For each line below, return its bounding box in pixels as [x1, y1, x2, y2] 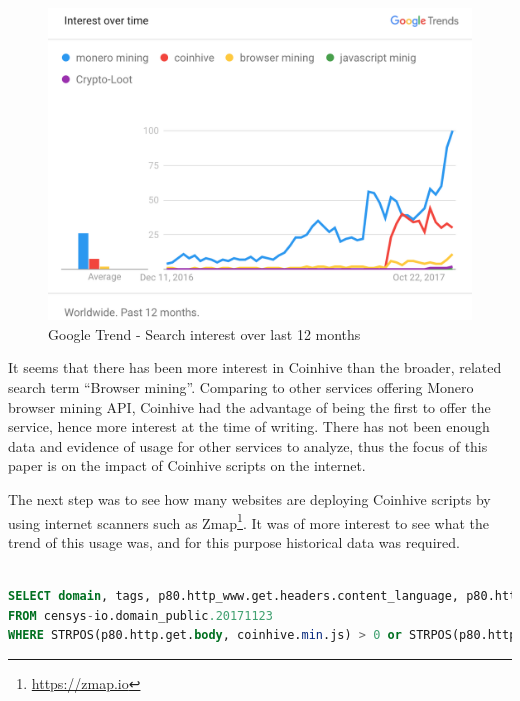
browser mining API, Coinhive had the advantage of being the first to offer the [8, 396, 491, 417]
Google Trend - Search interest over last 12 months [48, 323, 361, 344]
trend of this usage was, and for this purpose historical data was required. [8, 531, 460, 552]
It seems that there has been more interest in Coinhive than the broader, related [8, 357, 502, 378]
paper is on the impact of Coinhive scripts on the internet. [8, 455, 366, 476]
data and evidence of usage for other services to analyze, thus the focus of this [8, 435, 488, 456]
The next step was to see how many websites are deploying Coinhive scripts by [8, 488, 491, 509]
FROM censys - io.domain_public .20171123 [8, 608, 273, 623]
